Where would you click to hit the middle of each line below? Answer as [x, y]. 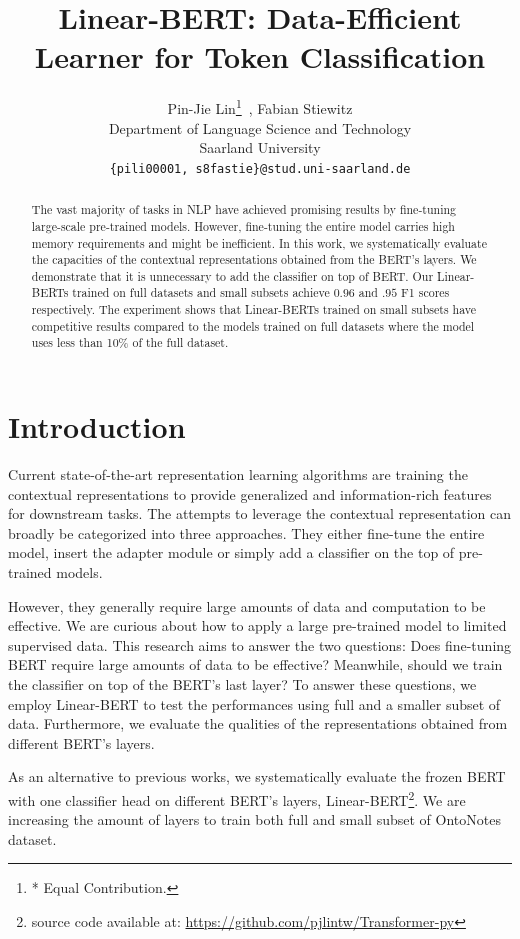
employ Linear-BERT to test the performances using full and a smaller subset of [254, 703]
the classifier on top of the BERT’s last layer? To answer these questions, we [242, 683]
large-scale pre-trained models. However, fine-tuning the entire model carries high [243, 225]
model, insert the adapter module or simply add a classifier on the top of [231, 552]
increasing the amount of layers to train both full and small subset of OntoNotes [254, 819]
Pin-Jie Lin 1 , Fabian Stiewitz [260, 106]
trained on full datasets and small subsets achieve [201, 292]
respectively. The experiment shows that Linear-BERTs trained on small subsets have [254, 309]
